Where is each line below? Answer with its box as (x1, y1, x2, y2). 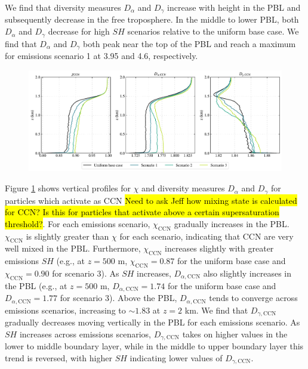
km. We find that (184, 303, 248, 316)
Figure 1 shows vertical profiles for (5, 182, 131, 194)
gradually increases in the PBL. (174, 217, 289, 230)
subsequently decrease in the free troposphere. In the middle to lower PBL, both (5, 13, 299, 26)
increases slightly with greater (165, 242, 274, 255)
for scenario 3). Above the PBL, (60, 292, 177, 304)
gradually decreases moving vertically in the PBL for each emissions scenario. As (5, 316, 300, 328)
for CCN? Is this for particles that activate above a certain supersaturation (5, 206, 279, 218)
